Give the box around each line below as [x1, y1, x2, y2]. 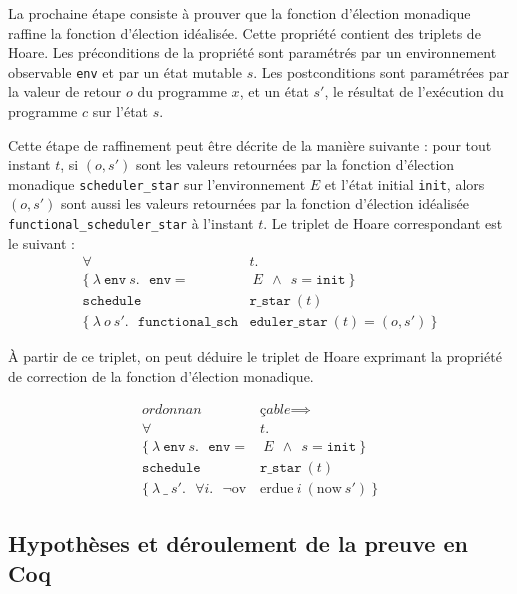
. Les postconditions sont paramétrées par [253, 61, 510, 82]
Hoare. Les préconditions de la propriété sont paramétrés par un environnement [8, 42, 497, 63]
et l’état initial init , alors [324, 173, 485, 194]
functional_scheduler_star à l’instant [8, 213, 254, 234]
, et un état [239, 81, 309, 102]
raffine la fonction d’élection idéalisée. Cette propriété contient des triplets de [8, 22, 481, 43]
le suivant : [8, 232, 75, 253]
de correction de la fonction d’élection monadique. [8, 366, 314, 387]
